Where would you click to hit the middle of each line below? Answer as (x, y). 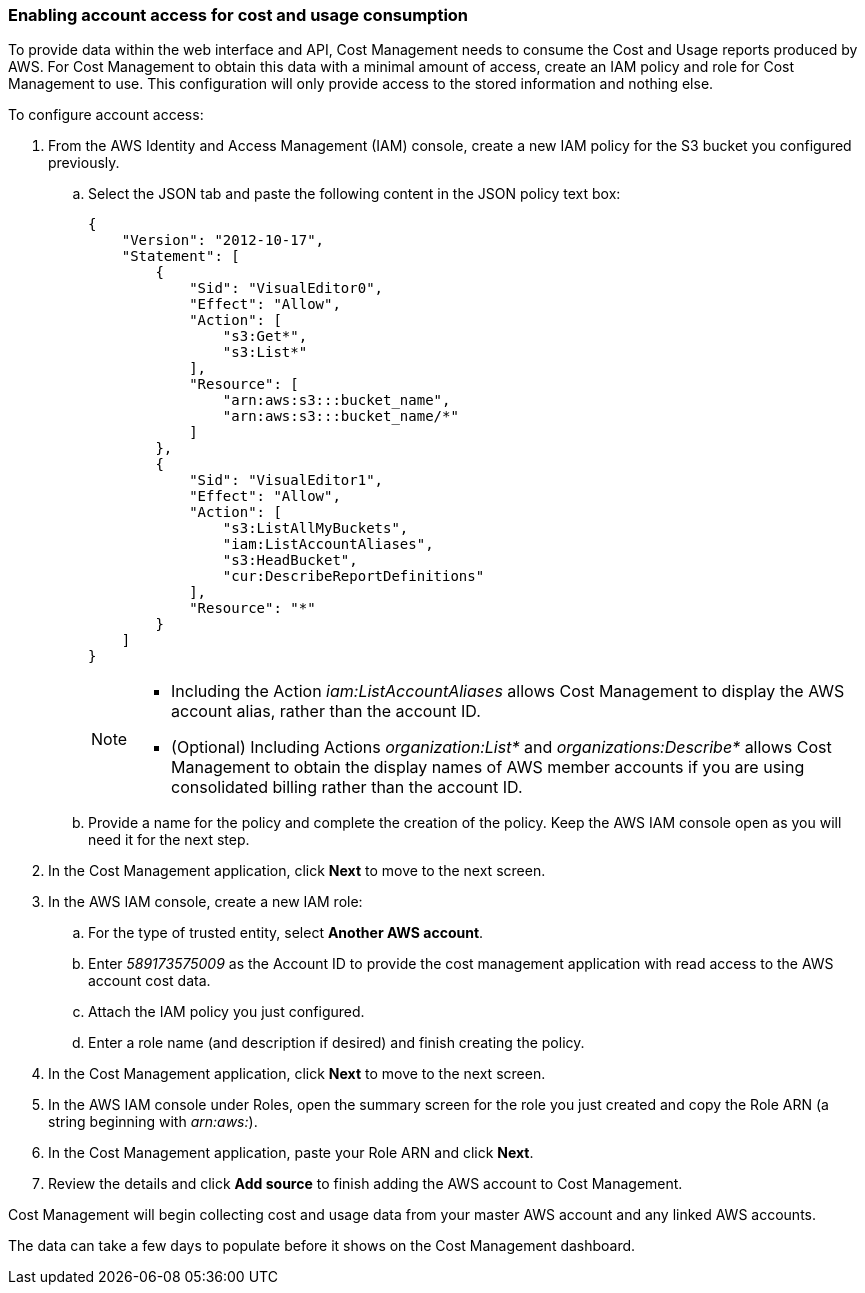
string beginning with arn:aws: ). (153, 1122)
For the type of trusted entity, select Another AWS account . (286, 933)
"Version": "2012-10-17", (223, 240)
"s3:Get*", (265, 336)
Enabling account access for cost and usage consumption (238, 15)
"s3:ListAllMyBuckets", (315, 528)
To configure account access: (106, 115)
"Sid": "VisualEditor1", (286, 480)
